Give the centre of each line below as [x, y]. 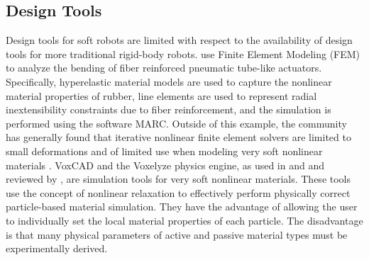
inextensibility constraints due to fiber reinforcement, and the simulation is [169, 109]
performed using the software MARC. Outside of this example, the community [176, 123]
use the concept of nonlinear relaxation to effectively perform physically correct [178, 192]
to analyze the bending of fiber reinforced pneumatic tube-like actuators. [164, 68]
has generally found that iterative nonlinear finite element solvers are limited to [178, 137]
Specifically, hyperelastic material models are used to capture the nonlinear [169, 81]
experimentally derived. [57, 248]
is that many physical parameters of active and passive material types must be [177, 234]
